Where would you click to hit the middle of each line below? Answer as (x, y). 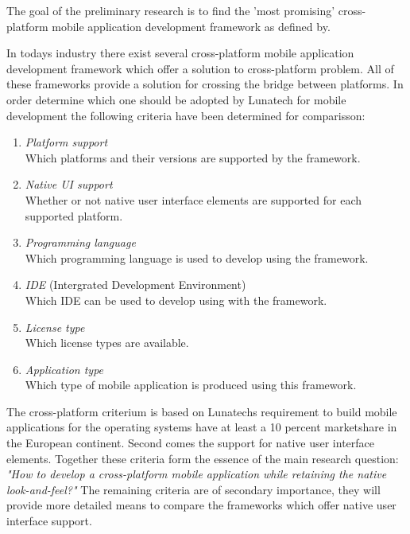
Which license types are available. (107, 343)
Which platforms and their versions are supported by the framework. (193, 157)
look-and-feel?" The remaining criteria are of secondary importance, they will (193, 489)
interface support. (49, 521)
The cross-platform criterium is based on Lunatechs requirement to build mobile (202, 411)
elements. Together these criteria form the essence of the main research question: (203, 458)
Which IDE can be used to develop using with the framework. (176, 300)
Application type (64, 369)
